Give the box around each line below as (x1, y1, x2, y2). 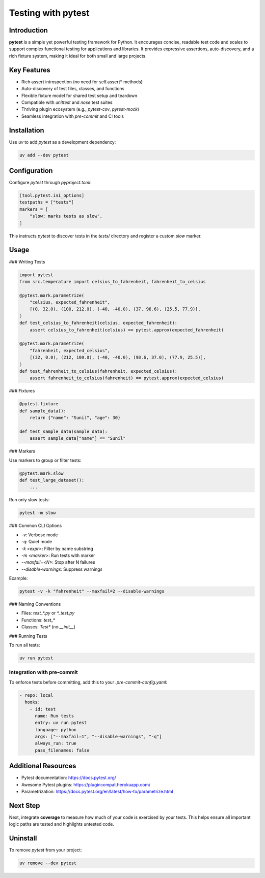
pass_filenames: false (35, 748, 90, 753)
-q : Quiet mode (21, 539, 53, 545)
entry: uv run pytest (35, 720, 87, 726)
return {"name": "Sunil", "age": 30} (29, 415, 121, 421)
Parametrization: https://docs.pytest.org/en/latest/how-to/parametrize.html (21, 788, 174, 795)
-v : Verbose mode (21, 532, 58, 538)
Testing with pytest (9, 7, 90, 18)
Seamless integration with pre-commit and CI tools (21, 113, 124, 119)
